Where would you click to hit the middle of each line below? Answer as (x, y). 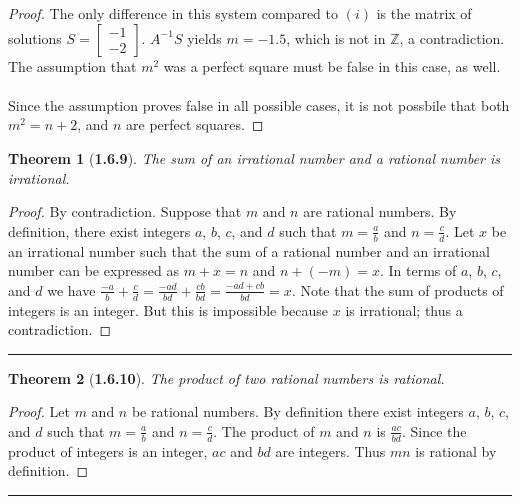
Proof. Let (39, 411)
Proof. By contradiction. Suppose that (125, 211)
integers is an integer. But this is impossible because (168, 309)
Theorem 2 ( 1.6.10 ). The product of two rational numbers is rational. (226, 377)
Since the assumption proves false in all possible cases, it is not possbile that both (259, 104)
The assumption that (72, 65)
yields (204, 37)
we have (71, 289)
